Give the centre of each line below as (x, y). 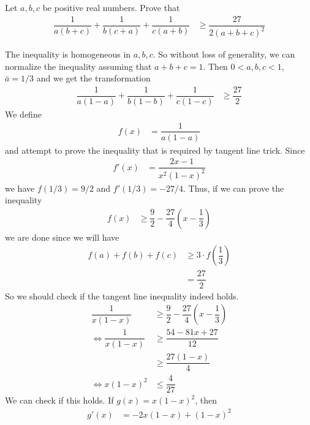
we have (20, 188)
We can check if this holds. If (59, 400)
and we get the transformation (93, 78)
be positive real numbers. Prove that (111, 7)
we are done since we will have (62, 237)
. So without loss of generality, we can (224, 54)
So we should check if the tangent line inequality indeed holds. (122, 295)
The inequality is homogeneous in (68, 54)
